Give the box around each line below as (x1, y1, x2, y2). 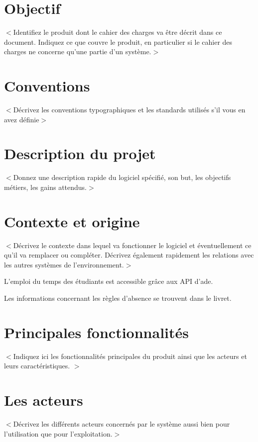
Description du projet (4, 143, 156, 164)
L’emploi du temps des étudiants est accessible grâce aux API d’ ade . (4, 276, 213, 286)
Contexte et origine (4, 211, 140, 231)
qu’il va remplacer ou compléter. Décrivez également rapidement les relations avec (4, 250, 254, 260)
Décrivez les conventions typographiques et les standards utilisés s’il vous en (13, 104, 246, 115)
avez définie (4, 114, 39, 124)
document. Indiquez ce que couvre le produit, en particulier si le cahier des (4, 36, 233, 47)
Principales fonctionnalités (4, 322, 189, 342)
